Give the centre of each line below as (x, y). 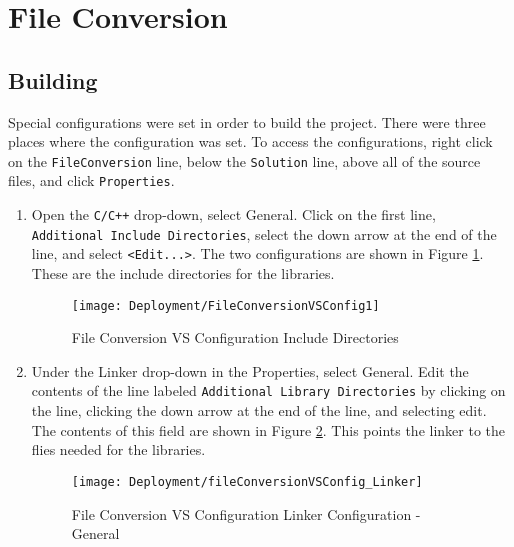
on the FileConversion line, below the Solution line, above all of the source (244, 160)
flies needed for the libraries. (118, 449)
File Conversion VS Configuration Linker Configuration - (246, 513)
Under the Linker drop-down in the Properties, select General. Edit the (250, 370)
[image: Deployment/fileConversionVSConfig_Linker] (247, 481)
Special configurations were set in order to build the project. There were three (247, 121)
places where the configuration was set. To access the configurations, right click (250, 141)
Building (53, 79)
